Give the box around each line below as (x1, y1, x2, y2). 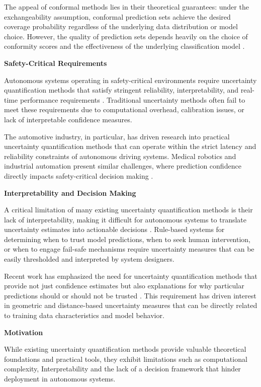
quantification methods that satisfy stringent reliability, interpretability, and (4, 85, 239, 95)
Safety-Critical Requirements (4, 57, 107, 68)
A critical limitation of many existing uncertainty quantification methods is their (4, 204, 253, 215)
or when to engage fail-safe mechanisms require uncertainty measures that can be (4, 244, 254, 254)
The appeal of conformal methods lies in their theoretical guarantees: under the (4, 2, 249, 12)
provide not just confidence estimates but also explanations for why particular (4, 280, 244, 291)
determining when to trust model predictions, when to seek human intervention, (4, 234, 251, 244)
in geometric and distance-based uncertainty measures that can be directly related (4, 300, 257, 311)
